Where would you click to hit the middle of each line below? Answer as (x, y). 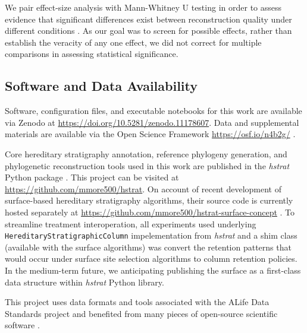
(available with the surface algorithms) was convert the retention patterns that (148, 247)
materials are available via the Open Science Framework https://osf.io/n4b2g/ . (150, 134)
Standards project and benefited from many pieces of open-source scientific (141, 313)
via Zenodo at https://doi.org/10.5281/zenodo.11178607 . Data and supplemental (152, 122)
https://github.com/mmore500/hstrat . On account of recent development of (143, 188)
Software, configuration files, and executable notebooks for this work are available (153, 111)
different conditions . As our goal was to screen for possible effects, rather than (148, 31)
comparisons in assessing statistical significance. (92, 54)
